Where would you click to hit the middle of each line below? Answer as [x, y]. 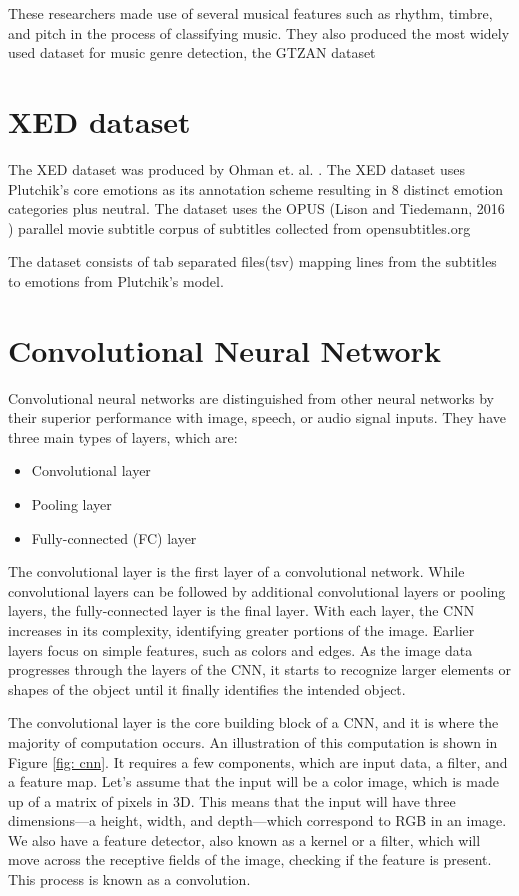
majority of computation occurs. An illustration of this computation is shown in [253, 741]
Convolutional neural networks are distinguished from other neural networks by [251, 397]
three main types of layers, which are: [123, 436]
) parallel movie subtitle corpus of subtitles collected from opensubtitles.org [239, 227]
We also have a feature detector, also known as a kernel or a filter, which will [244, 839]
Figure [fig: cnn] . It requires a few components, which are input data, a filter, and [258, 761]
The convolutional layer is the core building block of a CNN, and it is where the [253, 722]
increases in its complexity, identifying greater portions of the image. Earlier [241, 629]
